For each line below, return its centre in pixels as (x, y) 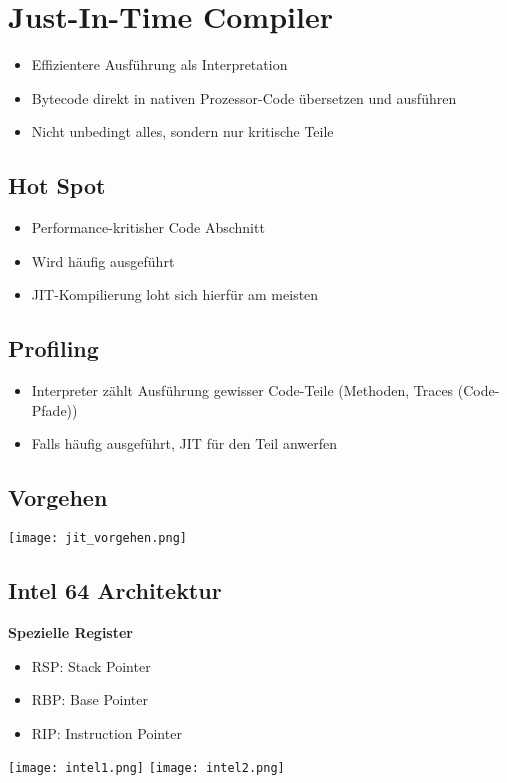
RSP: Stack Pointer (91, 665)
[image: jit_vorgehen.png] (97, 538)
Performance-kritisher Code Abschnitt (148, 227)
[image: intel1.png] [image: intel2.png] (146, 768)
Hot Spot (57, 185)
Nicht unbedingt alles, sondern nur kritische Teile (182, 131)
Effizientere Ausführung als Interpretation (159, 64)
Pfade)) (54, 409)
